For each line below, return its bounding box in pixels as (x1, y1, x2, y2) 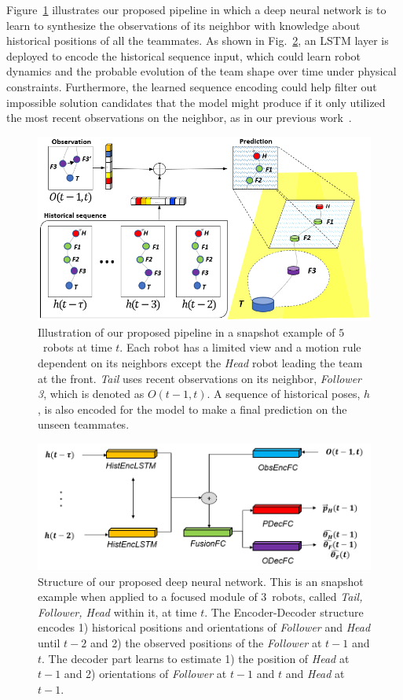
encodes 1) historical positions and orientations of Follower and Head (38, 619, 371, 636)
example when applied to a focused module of (38, 588, 258, 605)
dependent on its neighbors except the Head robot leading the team (38, 355, 363, 371)
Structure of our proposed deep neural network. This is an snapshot (38, 573, 364, 589)
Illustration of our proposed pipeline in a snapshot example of (38, 323, 335, 340)
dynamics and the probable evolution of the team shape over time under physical (6, 63, 397, 79)
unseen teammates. (38, 416, 130, 433)
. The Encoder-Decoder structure (204, 603, 364, 620)
